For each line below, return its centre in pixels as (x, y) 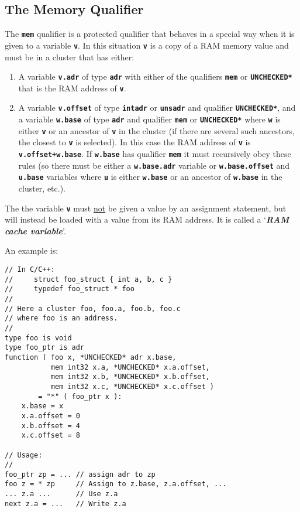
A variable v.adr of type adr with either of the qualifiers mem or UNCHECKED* (155, 76)
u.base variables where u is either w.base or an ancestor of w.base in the (150, 177)
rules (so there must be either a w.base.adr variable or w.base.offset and (154, 165)
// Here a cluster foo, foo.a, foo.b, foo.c (93, 308)
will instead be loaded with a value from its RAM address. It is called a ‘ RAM (147, 219)
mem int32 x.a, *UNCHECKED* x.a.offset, (130, 367)
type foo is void (38, 338)
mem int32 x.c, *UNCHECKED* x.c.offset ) (132, 386)
